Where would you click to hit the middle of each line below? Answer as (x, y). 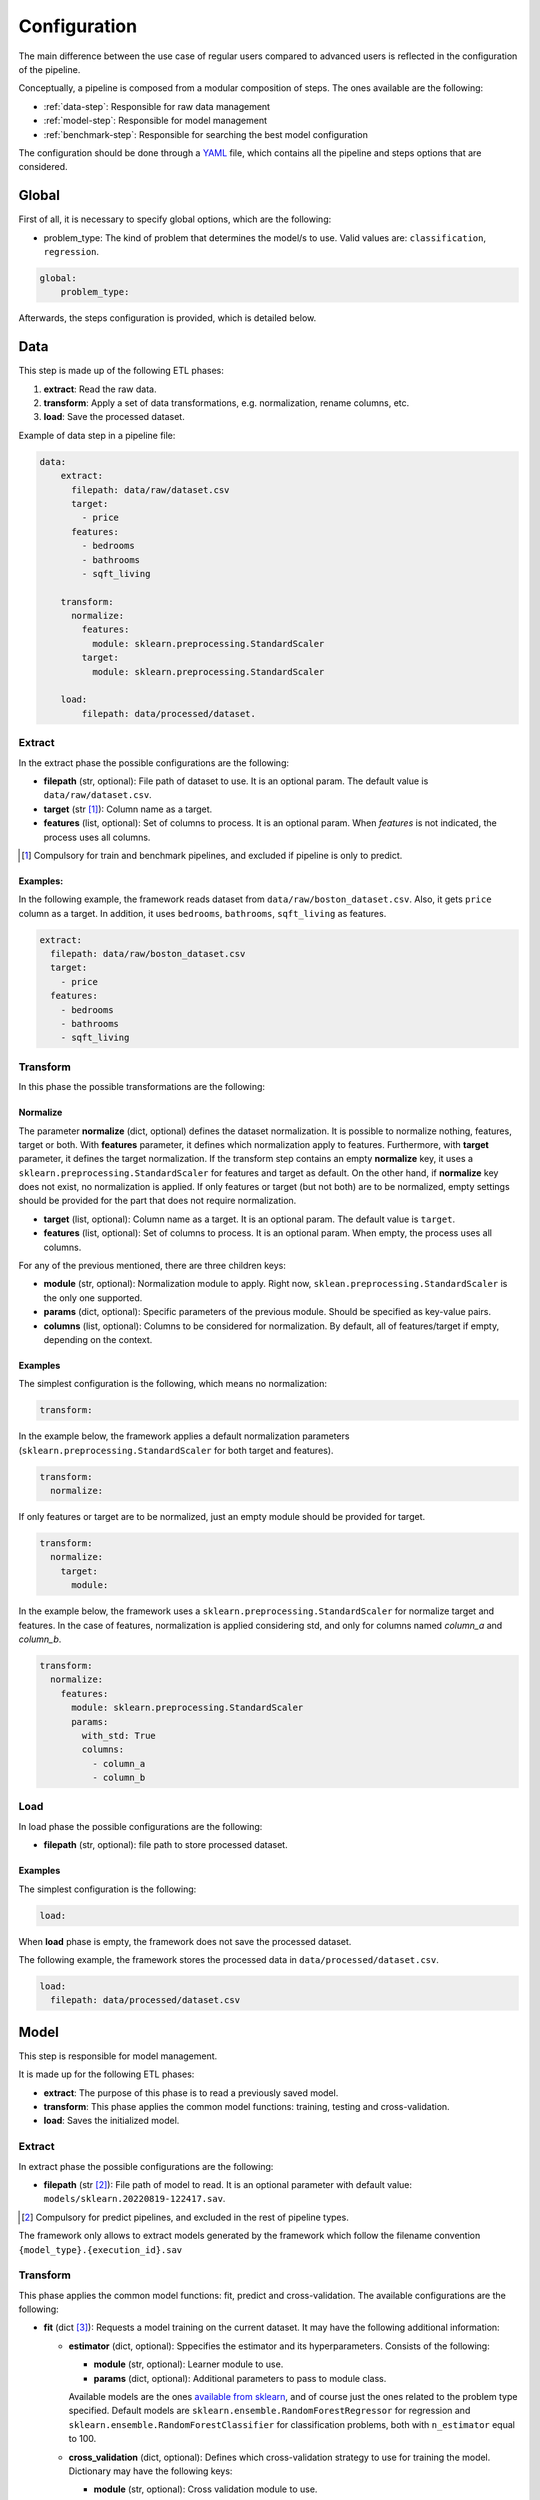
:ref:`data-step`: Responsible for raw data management (156, 106)
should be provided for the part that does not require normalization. (157, 1201)
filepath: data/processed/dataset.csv (145, 2000)
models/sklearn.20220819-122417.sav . (134, 2199)
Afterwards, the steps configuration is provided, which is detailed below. (167, 318)
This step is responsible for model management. (118, 2056)
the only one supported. (93, 1297)
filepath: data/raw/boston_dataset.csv (148, 954)
